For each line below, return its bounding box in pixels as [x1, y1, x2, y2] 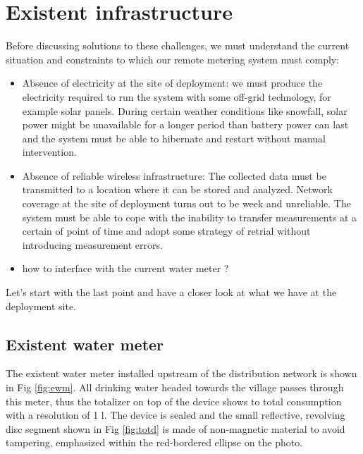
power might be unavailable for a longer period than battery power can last [22, 117, 349, 132]
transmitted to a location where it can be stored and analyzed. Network [22, 182, 333, 197]
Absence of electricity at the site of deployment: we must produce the [22, 75, 323, 90]
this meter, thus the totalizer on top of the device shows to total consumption [6, 393, 342, 408]
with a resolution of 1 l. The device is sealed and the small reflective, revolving [6, 407, 345, 422]
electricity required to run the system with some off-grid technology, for [22, 89, 331, 104]
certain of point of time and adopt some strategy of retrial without [22, 223, 311, 238]
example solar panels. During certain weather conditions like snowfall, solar [22, 103, 347, 118]
